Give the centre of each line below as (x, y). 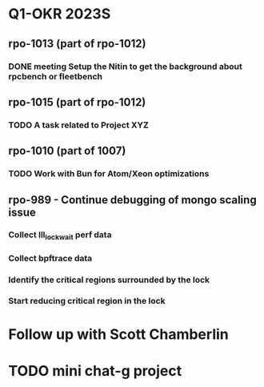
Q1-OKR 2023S (60, 14)
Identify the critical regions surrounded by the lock (109, 280)
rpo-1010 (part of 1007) (67, 151)
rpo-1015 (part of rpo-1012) (77, 102)
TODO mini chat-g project (95, 371)
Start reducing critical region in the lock (87, 301)
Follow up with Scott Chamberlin (119, 334)
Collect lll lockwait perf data (60, 236)
